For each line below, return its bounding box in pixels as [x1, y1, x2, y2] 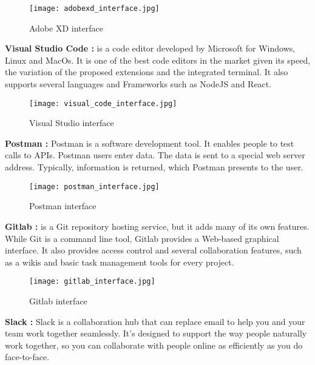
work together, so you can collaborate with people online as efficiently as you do [5, 338, 303, 351]
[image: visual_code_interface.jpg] [29, 99, 177, 108]
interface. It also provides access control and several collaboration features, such [5, 244, 302, 256]
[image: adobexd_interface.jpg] [29, 4, 160, 13]
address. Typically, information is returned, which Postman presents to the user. [5, 161, 303, 173]
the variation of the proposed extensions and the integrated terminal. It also [5, 65, 288, 78]
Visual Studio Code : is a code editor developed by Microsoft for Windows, [5, 42, 296, 55]
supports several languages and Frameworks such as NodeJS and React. [5, 78, 272, 90]
